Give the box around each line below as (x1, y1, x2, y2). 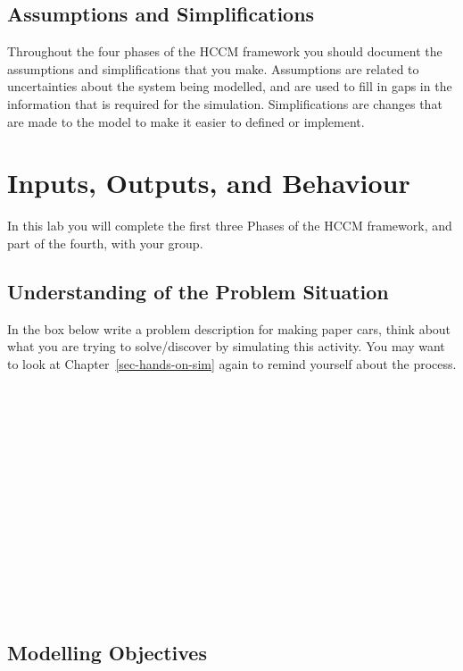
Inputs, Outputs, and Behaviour (7, 164, 410, 201)
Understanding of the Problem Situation (7, 277, 389, 305)
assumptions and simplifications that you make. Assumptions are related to (7, 59, 419, 78)
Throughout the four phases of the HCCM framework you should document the (7, 42, 442, 61)
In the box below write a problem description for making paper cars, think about (7, 319, 451, 338)
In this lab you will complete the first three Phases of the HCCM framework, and (7, 216, 452, 235)
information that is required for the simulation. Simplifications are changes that (7, 94, 442, 113)
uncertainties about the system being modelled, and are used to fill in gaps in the (7, 77, 452, 96)
